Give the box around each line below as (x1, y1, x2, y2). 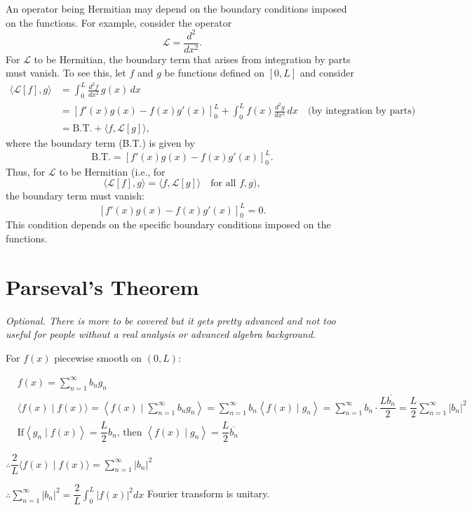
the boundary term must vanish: (6, 188, 144, 203)
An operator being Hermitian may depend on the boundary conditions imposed (6, 1, 347, 15)
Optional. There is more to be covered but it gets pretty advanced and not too (6, 313, 336, 327)
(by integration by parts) (307, 106, 416, 117)
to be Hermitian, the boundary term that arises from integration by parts (34, 51, 351, 66)
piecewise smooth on (54, 350, 142, 365)
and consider (299, 65, 354, 80)
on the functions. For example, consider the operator (6, 15, 232, 30)
